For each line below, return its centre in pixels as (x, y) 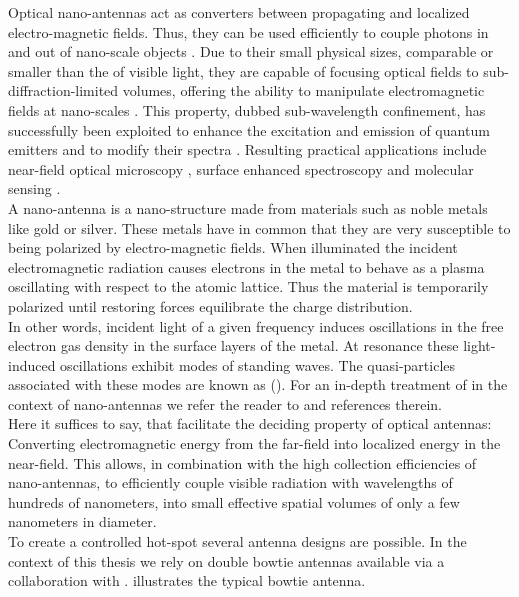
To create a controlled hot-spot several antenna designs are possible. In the (237, 541)
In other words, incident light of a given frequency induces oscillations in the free (256, 325)
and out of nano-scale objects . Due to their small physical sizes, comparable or (251, 51)
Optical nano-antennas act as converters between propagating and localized (239, 12)
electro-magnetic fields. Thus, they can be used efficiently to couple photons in (248, 31)
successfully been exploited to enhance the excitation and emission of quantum (249, 129)
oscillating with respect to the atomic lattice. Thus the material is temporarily (248, 286)
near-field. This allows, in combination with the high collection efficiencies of (242, 462)
